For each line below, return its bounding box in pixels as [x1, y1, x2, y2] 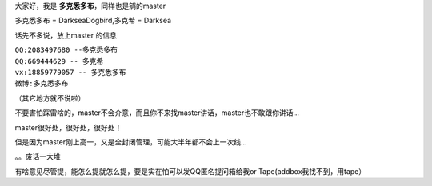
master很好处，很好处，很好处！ [14, 122, 122, 132]
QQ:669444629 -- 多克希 [14, 57, 104, 65]
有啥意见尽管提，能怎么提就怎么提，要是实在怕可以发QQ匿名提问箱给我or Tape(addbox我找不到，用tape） [14, 166, 366, 176]
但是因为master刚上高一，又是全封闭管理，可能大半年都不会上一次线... [14, 137, 247, 147]
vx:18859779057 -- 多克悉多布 [14, 68, 126, 77]
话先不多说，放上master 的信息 [14, 30, 118, 40]
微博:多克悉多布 [14, 79, 69, 88]
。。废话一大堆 [14, 152, 61, 161]
